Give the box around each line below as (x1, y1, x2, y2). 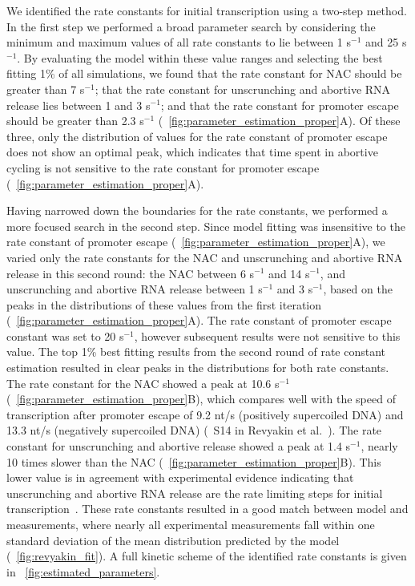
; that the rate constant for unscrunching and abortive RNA (95, 80, 391, 97)
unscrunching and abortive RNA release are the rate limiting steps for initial (6, 484, 383, 501)
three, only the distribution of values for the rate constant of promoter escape (6, 127, 388, 144)
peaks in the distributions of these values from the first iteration (6, 296, 322, 313)
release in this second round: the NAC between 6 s (6, 265, 255, 281)
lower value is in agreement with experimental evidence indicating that (6, 469, 354, 486)
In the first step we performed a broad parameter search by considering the (6, 18, 376, 34)
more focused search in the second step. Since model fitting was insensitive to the (6, 217, 405, 234)
